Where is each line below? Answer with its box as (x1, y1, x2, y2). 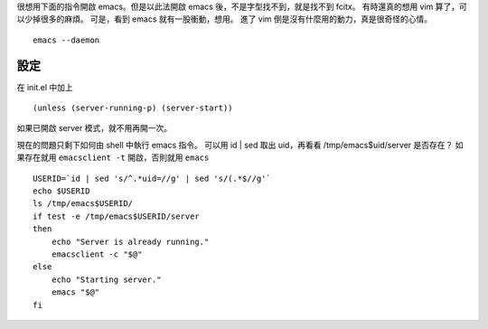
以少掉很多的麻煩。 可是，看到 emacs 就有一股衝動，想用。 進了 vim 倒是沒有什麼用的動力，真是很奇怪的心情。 (16, 14, 433, 24)
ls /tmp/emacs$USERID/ (33, 199, 134, 209)
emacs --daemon (33, 34, 100, 45)
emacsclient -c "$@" (51, 249, 143, 259)
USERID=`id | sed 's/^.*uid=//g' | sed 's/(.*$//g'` (33, 173, 271, 183)
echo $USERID (33, 186, 90, 196)
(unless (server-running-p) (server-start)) (33, 103, 234, 113)
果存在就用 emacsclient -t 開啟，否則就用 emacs (16, 152, 210, 163)
